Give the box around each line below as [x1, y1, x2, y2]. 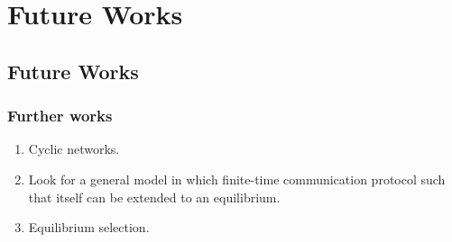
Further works [7, 104, 113, 127]
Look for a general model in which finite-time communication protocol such [28, 169, 446, 188]
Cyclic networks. [28, 139, 120, 158]
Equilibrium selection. [28, 218, 150, 237]
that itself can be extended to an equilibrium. [28, 187, 281, 206]
